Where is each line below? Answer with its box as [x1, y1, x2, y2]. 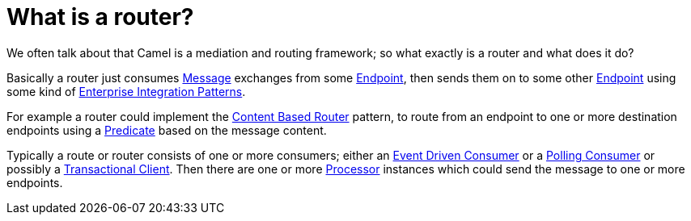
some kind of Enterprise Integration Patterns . [6, 84, 246, 98]
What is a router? [6, 3, 194, 31]
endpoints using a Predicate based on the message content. [6, 123, 327, 137]
